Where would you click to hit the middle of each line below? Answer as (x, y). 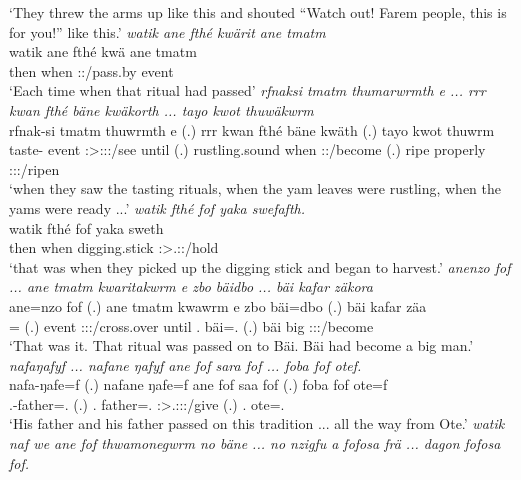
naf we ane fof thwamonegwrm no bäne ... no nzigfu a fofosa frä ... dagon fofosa (255, 443)
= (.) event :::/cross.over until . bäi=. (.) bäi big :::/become (191, 325)
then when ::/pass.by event (91, 70)
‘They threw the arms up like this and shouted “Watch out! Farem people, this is (258, 12)
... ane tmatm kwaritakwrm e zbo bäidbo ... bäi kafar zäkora (191, 286)
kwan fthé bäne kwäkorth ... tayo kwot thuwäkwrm (161, 109)
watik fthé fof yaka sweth (86, 227)
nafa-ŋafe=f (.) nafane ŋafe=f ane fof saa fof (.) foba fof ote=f (198, 384)
